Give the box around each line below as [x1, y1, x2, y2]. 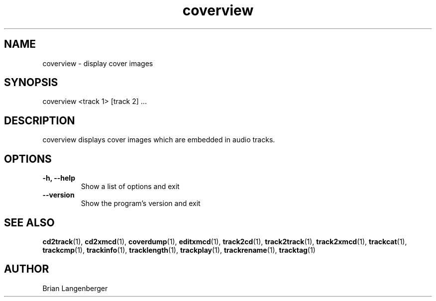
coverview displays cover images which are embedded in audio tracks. [42, 135, 275, 144]
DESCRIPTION [4, 114, 75, 127]
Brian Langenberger [42, 284, 108, 293]
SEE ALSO [4, 216, 55, 229]
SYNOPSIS [4, 76, 58, 89]
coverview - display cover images [42, 59, 153, 68]
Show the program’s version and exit [81, 199, 201, 208]
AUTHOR [4, 263, 49, 276]
